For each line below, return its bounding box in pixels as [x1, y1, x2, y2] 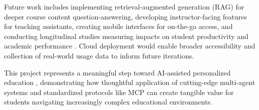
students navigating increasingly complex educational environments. [4, 96, 212, 107]
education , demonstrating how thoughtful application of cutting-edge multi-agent [4, 77, 255, 87]
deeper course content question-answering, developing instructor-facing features [4, 11, 247, 21]
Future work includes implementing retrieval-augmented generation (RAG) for [4, 1, 244, 11]
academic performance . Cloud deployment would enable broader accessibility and [4, 40, 255, 51]
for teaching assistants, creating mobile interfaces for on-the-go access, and [4, 21, 233, 31]
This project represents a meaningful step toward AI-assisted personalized [4, 67, 231, 77]
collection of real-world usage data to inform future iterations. [4, 50, 194, 60]
